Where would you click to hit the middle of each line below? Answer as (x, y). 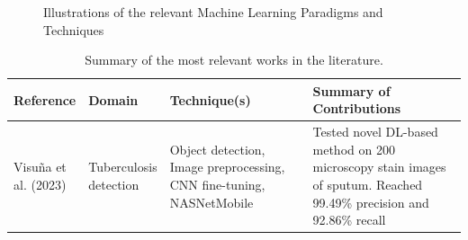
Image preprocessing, (227, 167)
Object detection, (217, 149)
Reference (45, 99)
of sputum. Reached (368, 184)
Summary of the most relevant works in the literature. (234, 60)
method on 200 (354, 149)
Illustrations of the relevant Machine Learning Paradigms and (213, 12)
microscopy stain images (379, 167)
